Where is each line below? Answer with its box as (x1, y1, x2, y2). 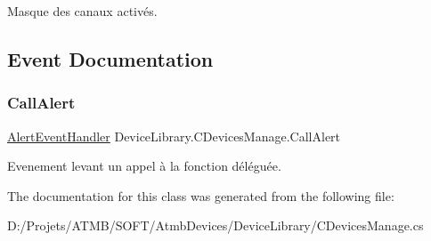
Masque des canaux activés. (7, 2, 158, 20)
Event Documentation (7, 44, 214, 72)
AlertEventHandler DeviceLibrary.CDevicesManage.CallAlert (7, 126, 341, 145)
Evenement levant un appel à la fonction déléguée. (7, 157, 281, 175)
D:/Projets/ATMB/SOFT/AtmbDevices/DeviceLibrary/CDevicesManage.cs (7, 216, 424, 235)
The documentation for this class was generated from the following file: (7, 186, 394, 205)
